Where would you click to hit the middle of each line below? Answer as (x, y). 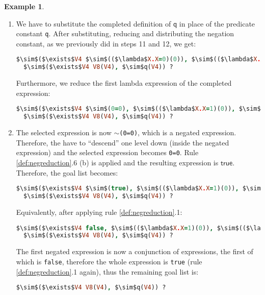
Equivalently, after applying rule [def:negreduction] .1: (99, 212)
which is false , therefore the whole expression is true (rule (109, 261)
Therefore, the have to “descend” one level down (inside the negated (123, 142)
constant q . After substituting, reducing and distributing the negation (125, 33)
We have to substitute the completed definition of (94, 23)
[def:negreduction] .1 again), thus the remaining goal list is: (107, 271)
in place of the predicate (217, 23)
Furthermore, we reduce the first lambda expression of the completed (124, 83)
